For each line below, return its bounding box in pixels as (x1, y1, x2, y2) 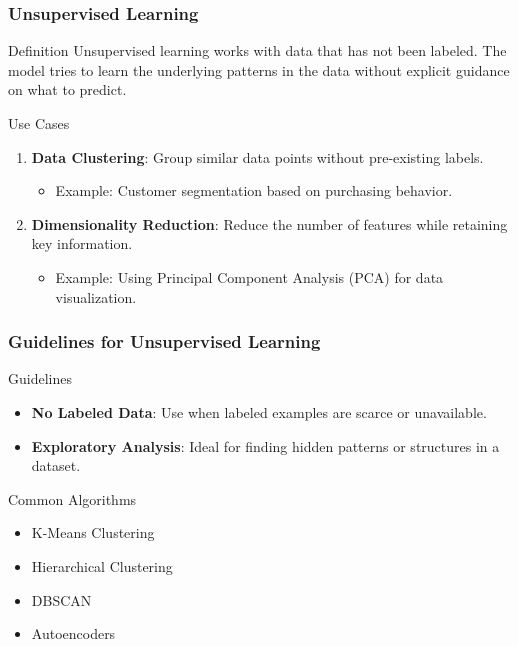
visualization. (55, 286, 137, 307)
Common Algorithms (8, 488, 137, 509)
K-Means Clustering (31, 522, 155, 543)
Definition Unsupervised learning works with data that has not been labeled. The (8, 40, 507, 61)
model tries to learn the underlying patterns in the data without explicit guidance (8, 59, 510, 80)
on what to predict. (8, 79, 127, 100)
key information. (31, 233, 133, 254)
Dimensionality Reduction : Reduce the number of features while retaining (31, 213, 508, 234)
